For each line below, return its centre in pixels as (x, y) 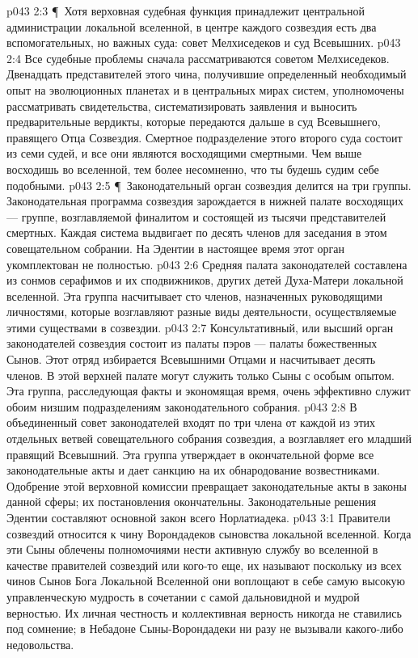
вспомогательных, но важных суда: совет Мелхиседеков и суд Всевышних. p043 (204, 42)
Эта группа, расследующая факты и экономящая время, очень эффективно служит (209, 391)
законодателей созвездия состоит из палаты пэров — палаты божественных (192, 343)
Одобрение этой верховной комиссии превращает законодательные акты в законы (207, 485)
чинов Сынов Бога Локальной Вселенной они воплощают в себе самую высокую (206, 581)
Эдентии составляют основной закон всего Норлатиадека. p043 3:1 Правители (198, 517)
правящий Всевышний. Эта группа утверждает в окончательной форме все (190, 454)
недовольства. (40, 644)
